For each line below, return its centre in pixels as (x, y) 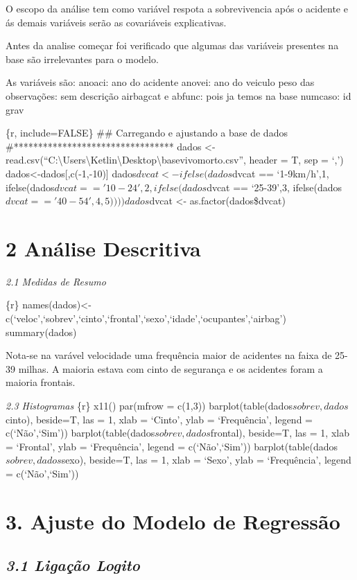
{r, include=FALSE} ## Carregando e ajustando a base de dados (147, 133)
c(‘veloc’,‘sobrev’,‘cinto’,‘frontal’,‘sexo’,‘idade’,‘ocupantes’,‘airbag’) (146, 318)
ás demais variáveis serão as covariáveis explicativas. (116, 22)
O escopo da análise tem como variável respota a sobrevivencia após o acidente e (177, 8)
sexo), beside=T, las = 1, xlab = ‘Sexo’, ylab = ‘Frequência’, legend (206, 460)
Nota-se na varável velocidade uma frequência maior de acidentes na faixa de (169, 355)
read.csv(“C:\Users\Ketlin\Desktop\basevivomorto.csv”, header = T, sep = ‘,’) (175, 160)
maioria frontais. (41, 382)
